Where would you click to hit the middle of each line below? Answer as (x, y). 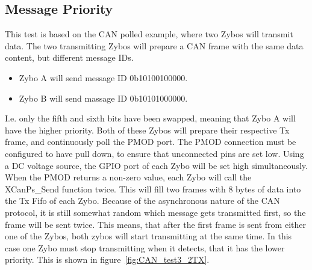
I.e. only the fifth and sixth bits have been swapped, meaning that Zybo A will (150, 118)
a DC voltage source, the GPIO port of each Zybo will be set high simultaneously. (156, 165)
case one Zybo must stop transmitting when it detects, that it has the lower (145, 247)
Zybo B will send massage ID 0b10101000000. (103, 98)
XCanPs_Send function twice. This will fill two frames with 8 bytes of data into (153, 189)
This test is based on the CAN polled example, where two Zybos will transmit (149, 34)
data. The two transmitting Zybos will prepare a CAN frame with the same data (154, 45)
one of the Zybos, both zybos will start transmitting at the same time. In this (148, 236)
